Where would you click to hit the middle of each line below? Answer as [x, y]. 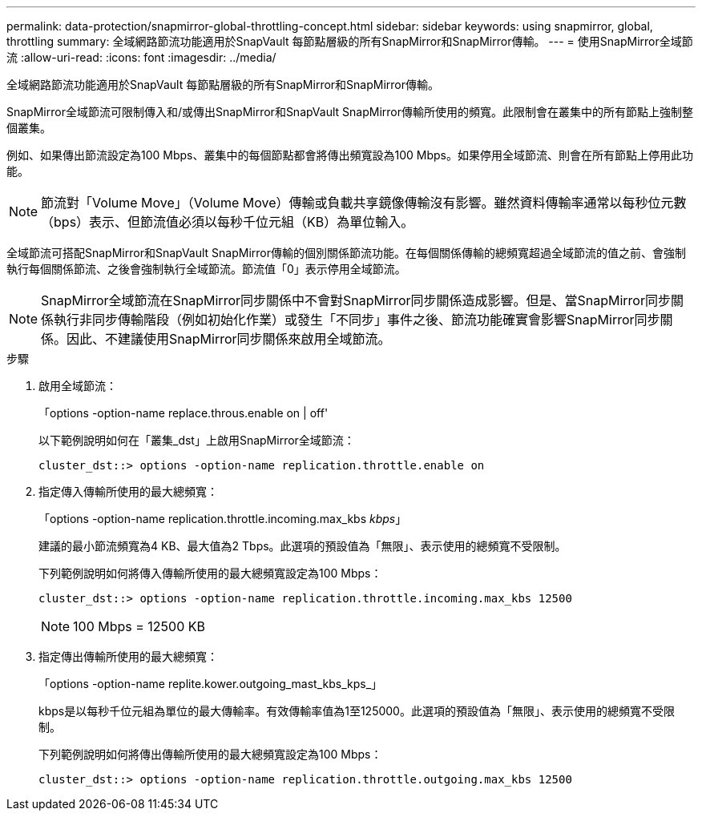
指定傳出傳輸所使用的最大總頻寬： [128, 656]
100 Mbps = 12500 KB [139, 626]
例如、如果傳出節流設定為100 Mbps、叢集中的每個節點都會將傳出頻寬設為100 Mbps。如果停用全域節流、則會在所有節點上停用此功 [350, 155]
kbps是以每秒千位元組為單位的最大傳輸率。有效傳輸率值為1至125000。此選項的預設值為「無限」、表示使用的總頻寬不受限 [357, 711]
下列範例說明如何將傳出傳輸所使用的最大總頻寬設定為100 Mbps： [210, 754]
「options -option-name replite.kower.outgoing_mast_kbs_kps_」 [211, 684]
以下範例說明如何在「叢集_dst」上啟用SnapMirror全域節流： [197, 440]
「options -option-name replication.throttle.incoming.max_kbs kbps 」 [223, 519]
